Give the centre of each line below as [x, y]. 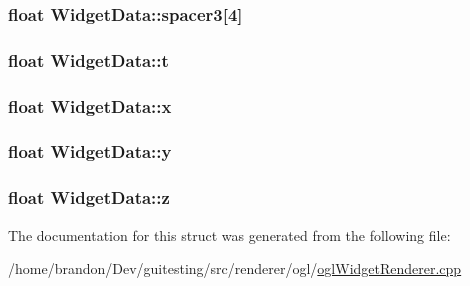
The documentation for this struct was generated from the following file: [229, 234]
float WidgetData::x [90, 105]
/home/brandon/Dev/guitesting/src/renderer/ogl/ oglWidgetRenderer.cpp [235, 268]
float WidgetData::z [89, 197]
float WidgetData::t [88, 59]
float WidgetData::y [90, 151]
